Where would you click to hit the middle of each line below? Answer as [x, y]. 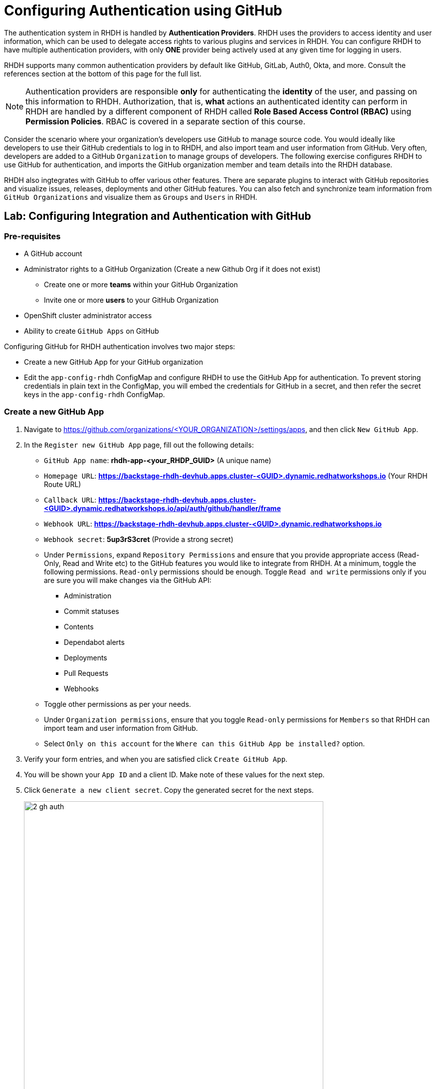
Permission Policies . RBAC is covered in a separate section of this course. [166, 121]
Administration [88, 595]
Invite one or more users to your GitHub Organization [131, 300]
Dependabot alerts [94, 642]
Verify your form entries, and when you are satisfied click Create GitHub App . [156, 759]
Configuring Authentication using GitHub [143, 10]
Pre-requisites [32, 236]
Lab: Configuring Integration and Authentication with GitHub [158, 216]
